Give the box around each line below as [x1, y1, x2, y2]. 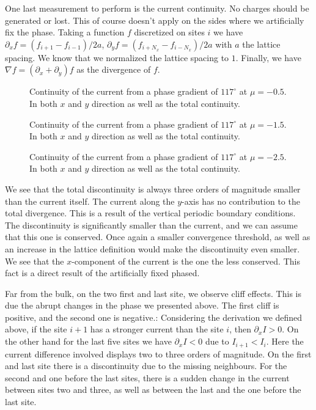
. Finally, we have [235, 51, 301, 64]
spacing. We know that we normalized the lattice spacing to [5, 51, 229, 64]
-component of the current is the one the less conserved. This [72, 254, 300, 267]
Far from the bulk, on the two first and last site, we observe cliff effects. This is [5, 287, 301, 299]
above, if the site [5, 323, 67, 335]
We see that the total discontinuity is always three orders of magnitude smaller [5, 182, 301, 195]
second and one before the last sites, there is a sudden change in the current [5, 371, 290, 384]
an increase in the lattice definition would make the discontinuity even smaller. [5, 242, 300, 255]
